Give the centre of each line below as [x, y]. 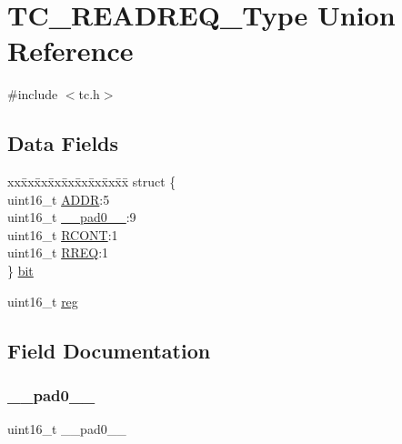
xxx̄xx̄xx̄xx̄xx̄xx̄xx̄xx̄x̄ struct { [92, 182]
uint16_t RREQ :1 [58, 252]
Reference [70, 50]
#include [33, 94]
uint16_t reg [43, 301]
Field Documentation [109, 350]
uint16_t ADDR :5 [59, 199]
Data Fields [63, 143]
